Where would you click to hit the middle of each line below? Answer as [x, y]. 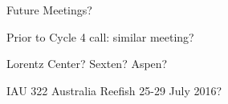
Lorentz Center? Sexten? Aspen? [87, 64]
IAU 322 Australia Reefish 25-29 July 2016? [114, 90]
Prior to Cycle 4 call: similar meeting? [100, 36]
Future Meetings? [49, 10]
